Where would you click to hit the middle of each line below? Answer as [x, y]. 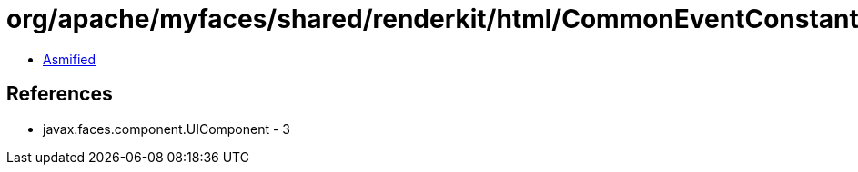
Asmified [70, 59]
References [60, 94]
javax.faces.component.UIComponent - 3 [167, 129]
